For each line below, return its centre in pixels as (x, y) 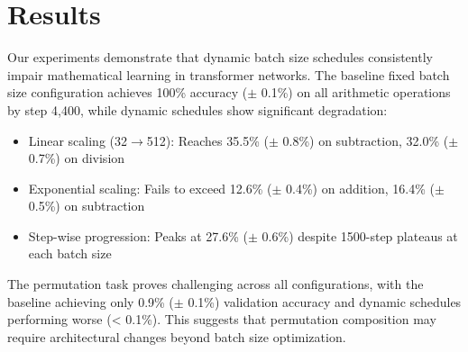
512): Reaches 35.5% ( (207, 140)
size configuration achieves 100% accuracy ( (128, 92)
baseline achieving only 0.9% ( (91, 301)
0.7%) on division (77, 158)
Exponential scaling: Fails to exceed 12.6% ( (150, 188)
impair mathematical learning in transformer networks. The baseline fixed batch (229, 74)
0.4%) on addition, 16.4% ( (360, 188)
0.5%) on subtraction (87, 206)
